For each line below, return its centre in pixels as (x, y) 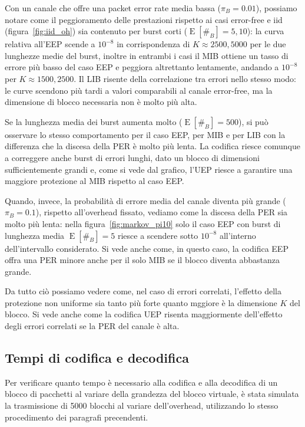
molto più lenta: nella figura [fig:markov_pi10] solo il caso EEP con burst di (143, 223)
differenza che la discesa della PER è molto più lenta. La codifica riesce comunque (152, 146)
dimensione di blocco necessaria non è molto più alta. (101, 102)
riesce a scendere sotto (158, 235)
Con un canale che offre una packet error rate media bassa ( (113, 8)
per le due (268, 44)
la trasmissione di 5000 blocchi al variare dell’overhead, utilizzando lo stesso (142, 405)
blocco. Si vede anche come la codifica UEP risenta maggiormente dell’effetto (144, 314)
